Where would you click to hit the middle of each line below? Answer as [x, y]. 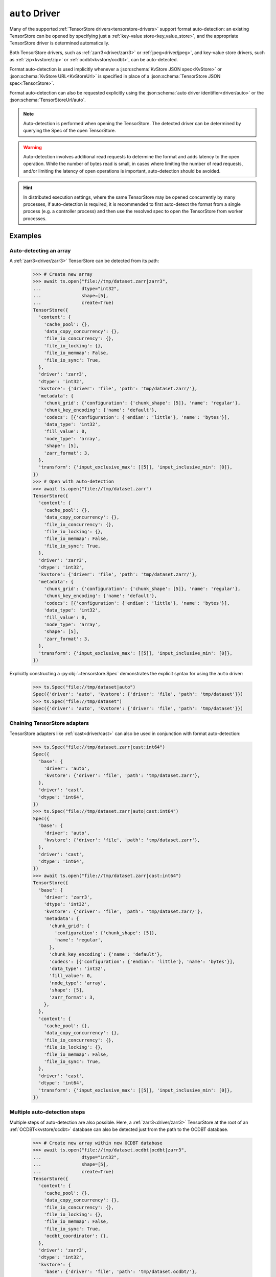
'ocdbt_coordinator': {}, [76, 1236]
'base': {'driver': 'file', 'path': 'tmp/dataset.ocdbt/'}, [121, 1272]
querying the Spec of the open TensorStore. [70, 131]
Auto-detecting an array [40, 250]
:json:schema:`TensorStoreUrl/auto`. [48, 100]
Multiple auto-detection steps [47, 1112]
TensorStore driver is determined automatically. [60, 43]
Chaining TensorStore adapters [49, 723]
